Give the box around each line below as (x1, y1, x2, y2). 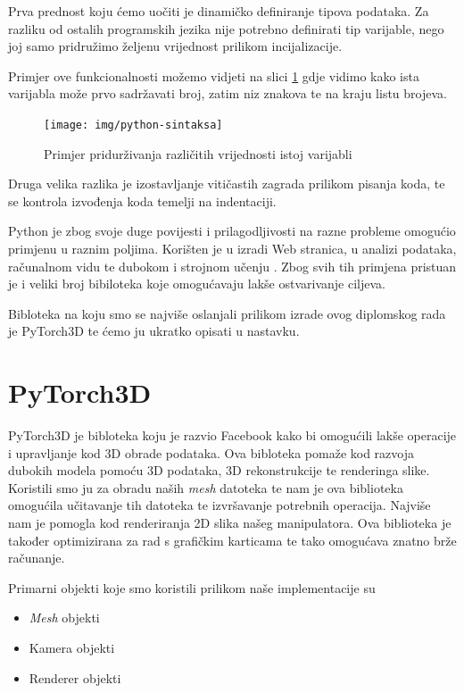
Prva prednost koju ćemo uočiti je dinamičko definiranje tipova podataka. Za (8, 2, 429, 20)
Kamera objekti (29, 639, 115, 657)
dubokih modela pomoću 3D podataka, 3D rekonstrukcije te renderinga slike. (8, 461, 430, 480)
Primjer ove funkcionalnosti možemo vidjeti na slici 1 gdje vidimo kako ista (8, 66, 419, 85)
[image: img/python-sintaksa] (44, 118, 223, 131)
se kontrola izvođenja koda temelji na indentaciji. (8, 191, 277, 210)
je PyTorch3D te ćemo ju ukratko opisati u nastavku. (8, 321, 300, 340)
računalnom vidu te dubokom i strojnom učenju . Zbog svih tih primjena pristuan (8, 256, 457, 275)
